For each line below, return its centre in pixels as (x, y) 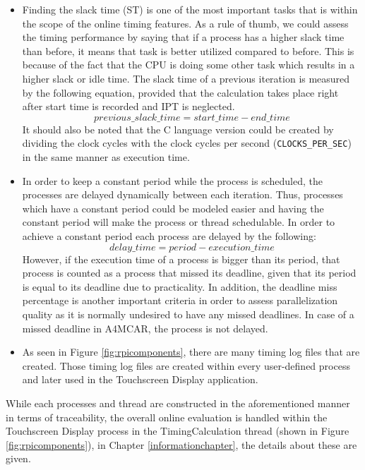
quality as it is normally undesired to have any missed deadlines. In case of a (188, 314)
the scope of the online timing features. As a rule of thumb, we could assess (185, 23)
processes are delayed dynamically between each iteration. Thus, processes (182, 194)
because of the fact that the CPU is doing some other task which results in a (189, 65)
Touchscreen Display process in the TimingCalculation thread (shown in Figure (178, 431)
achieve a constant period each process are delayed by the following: (169, 235)
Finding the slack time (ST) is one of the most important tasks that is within (190, 9)
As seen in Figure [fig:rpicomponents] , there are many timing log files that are (191, 352)
